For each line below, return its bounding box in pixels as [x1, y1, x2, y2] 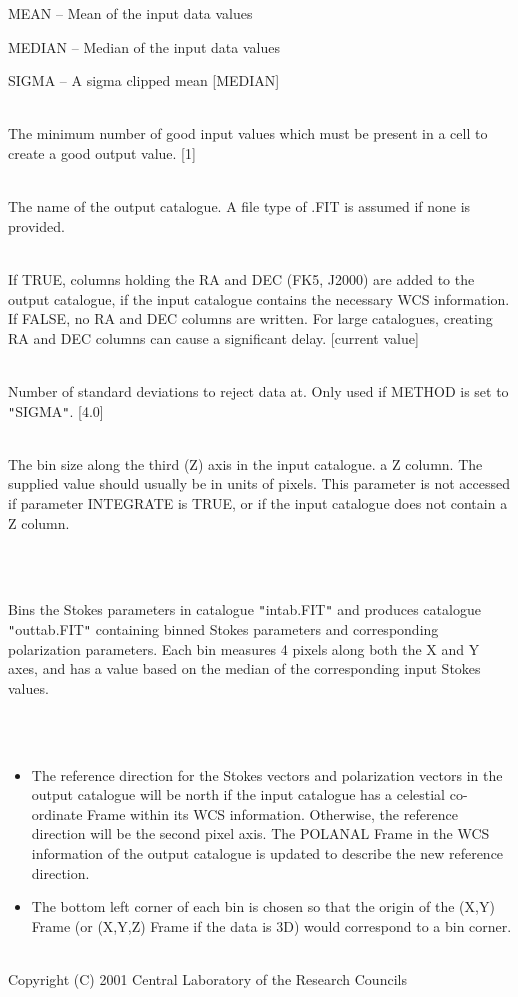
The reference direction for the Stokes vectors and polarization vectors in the [31, 764, 503, 785]
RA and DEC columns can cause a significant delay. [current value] [8, 327, 419, 348]
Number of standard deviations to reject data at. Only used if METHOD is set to [8, 380, 509, 401]
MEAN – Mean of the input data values [8, 3, 253, 23]
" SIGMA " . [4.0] [8, 400, 104, 421]
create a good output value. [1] [8, 142, 196, 163]
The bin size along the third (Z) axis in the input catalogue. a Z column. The [8, 453, 483, 474]
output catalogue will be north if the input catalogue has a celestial [31, 784, 446, 805]
